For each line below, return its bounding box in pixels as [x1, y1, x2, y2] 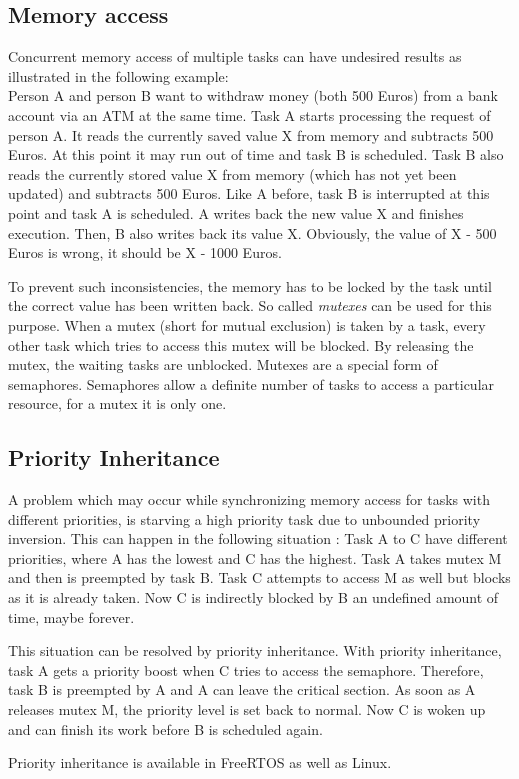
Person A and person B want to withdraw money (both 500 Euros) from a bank [8, 85, 498, 106]
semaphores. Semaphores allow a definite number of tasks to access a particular [8, 373, 495, 394]
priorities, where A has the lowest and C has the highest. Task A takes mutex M [8, 547, 502, 568]
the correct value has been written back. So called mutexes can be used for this [8, 295, 492, 316]
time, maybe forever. [8, 606, 135, 627]
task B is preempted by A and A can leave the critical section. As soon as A [8, 679, 476, 700]
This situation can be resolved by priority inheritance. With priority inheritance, [8, 640, 502, 661]
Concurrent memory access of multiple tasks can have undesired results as [8, 46, 462, 67]
